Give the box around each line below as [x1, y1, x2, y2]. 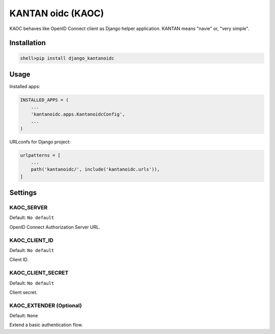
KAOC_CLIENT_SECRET [9, 269, 69, 276]
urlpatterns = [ [20, 152, 61, 158]
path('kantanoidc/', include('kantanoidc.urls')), [31, 166, 160, 173]
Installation [9, 39, 46, 47]
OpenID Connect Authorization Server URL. [9, 224, 100, 230]
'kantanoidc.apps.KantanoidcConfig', [31, 111, 125, 117]
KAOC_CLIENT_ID [9, 237, 53, 244]
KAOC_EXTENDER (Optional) [9, 302, 82, 309]
